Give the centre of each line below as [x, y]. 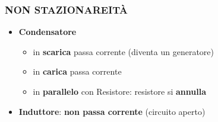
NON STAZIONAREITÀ [67, 9]
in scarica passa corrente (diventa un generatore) [123, 51]
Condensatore [48, 32]
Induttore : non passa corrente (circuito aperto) [112, 111]
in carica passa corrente [77, 71]
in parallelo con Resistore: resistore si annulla [119, 91]
